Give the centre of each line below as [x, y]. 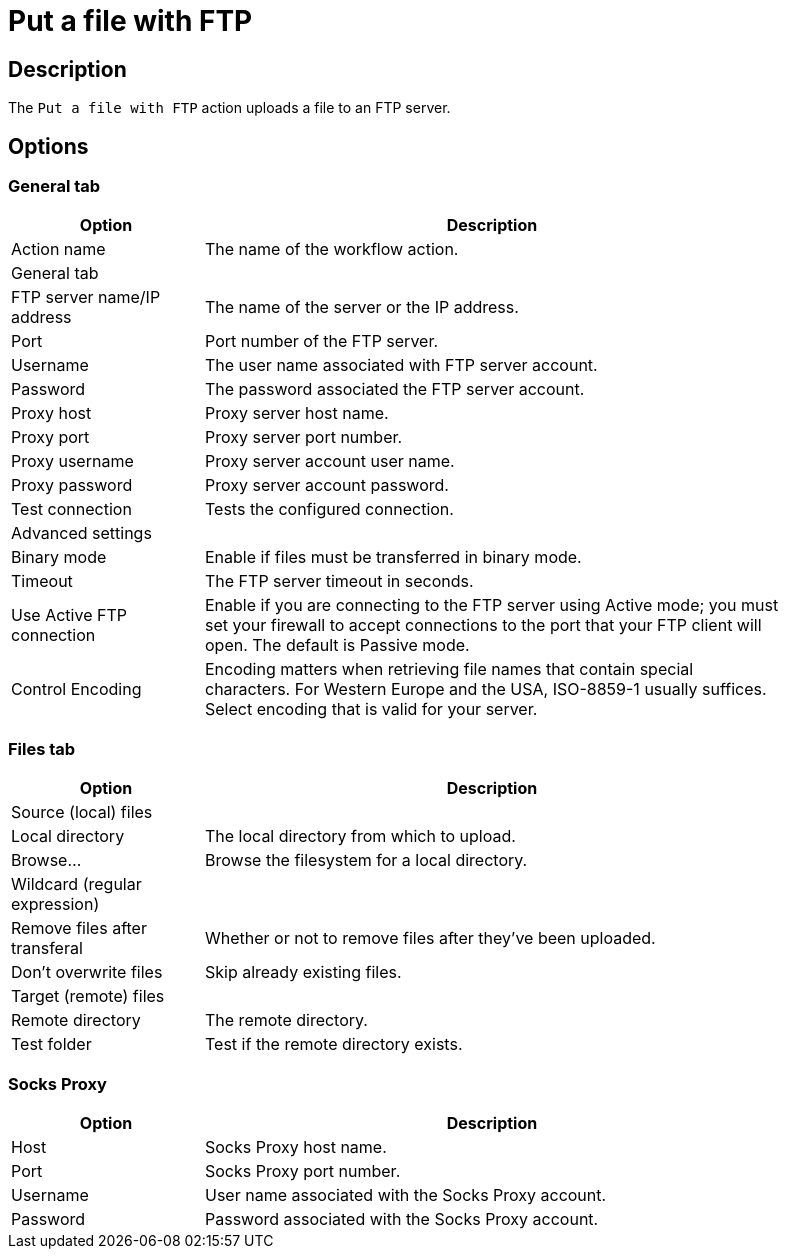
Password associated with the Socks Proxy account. [402, 1218]
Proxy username [72, 461]
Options [48, 146]
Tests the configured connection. [329, 509]
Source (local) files [82, 812]
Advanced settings [81, 533]
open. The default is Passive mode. [337, 645]
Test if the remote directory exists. [334, 1044]
